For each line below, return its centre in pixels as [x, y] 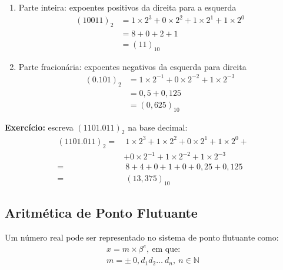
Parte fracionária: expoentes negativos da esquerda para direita [132, 66]
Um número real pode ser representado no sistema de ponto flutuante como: [142, 237]
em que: [166, 250]
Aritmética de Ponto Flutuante [101, 213]
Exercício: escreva [39, 127]
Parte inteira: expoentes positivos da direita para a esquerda [127, 7]
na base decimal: [158, 127]
